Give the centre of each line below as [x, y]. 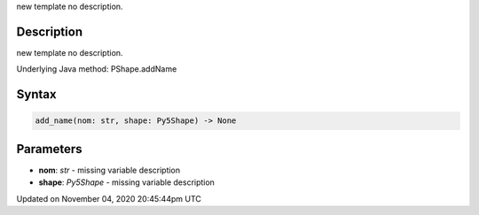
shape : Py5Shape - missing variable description [126, 182]
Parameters [49, 149]
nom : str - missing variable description [110, 170]
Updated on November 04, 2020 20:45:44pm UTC [109, 198]
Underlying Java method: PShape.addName [97, 69]
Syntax [36, 94]
